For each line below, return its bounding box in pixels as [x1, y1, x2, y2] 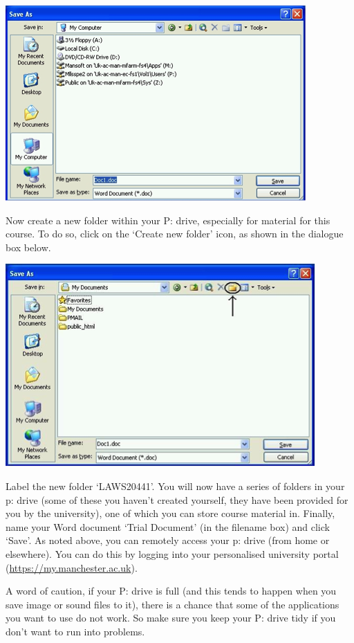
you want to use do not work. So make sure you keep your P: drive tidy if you [6, 610, 336, 625]
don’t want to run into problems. [6, 624, 145, 638]
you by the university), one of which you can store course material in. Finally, [6, 506, 335, 520]
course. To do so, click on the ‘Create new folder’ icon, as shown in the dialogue [6, 226, 344, 241]
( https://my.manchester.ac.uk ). [6, 560, 138, 574]
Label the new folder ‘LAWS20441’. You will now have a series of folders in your [6, 478, 345, 493]
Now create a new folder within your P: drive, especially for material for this [6, 212, 330, 227]
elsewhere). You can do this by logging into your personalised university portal [6, 546, 339, 561]
